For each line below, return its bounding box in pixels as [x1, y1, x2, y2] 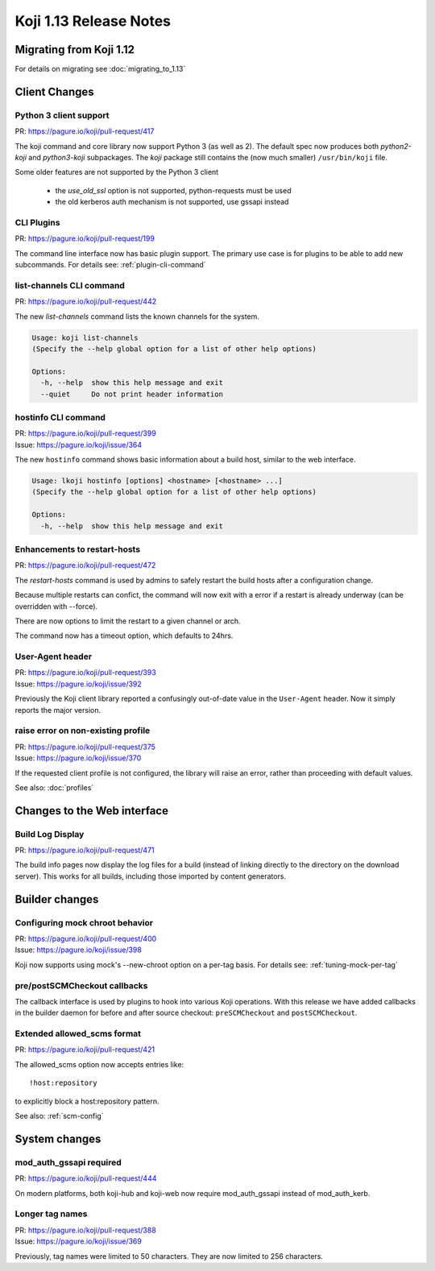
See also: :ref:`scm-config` [14, 1112, 104, 1121]
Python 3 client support [14, 110, 110, 121]
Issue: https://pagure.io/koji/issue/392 [14, 679, 143, 689]
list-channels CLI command [14, 279, 125, 291]
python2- [380, 141, 412, 151]
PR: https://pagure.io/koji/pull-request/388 [14, 1225, 156, 1235]
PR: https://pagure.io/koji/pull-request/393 [14, 668, 156, 677]
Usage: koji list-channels [31, 333, 139, 342]
